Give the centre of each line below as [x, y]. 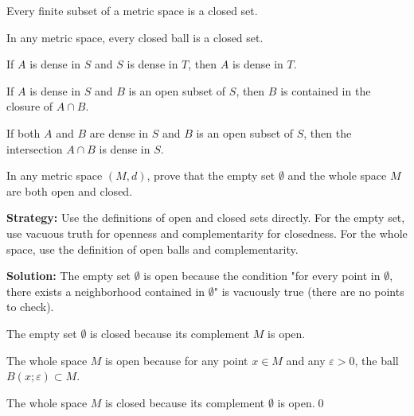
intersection [35, 148]
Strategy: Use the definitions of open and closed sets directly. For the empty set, [206, 218]
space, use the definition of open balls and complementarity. [152, 249]
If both [23, 132]
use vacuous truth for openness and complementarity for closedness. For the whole [207, 233]
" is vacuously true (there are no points [309, 291]
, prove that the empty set [211, 175]
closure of [30, 106]
